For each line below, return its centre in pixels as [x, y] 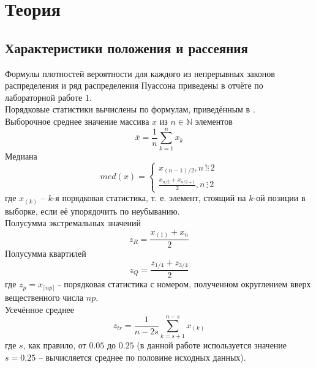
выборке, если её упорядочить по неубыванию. [92, 211]
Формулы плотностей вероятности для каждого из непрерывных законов [140, 73]
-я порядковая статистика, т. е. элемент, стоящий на [149, 198]
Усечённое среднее [40, 309]
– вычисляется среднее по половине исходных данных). [142, 357]
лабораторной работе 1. [48, 97]
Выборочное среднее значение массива [77, 121]
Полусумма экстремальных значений [73, 223]
